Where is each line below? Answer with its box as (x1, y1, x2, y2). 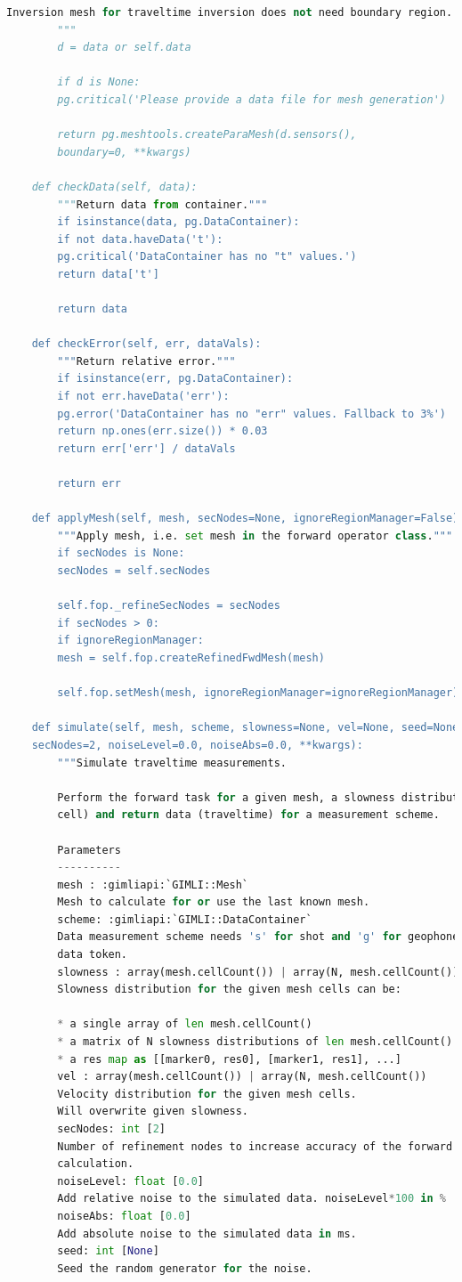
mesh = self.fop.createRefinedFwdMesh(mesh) (57, 651, 325, 664)
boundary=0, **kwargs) (57, 145, 191, 158)
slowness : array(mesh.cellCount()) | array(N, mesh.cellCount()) (57, 965, 459, 978)
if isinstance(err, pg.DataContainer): (57, 372, 294, 385)
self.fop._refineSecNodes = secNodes (57, 599, 280, 613)
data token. (57, 948, 128, 961)
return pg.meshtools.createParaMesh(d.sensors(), (57, 128, 357, 142)
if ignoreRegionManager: (57, 634, 204, 647)
